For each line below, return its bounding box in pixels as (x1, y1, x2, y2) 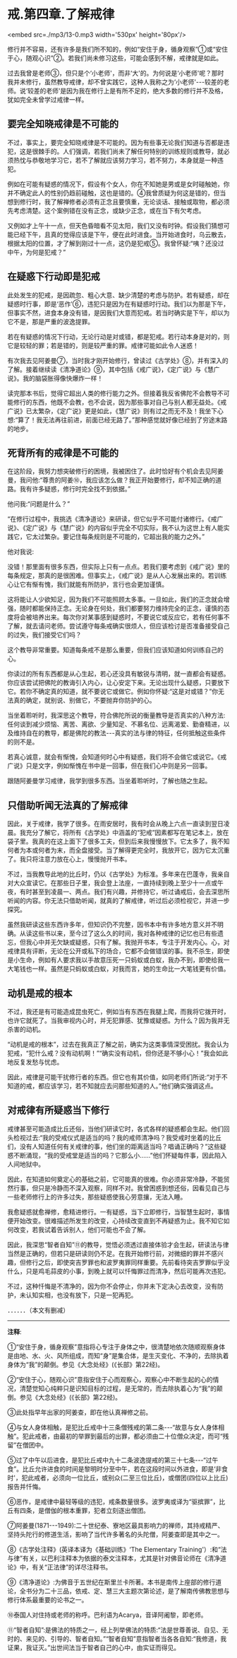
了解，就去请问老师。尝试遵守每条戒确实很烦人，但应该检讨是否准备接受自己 (7, 622, 230, 631)
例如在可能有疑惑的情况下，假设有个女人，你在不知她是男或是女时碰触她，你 (7, 180, 230, 188)
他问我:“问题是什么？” (7, 500, 71, 508)
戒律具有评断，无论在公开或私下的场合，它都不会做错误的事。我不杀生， (7, 947, 217, 955)
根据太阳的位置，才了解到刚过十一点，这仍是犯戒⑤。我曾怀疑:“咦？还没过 (7, 238, 224, 248)
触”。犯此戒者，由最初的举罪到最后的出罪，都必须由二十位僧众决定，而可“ (7, 1432, 224, 1440)
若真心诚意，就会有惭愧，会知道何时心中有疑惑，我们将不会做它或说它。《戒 (7, 753, 227, 761)
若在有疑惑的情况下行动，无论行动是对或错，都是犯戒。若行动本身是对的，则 (7, 332, 230, 340)
